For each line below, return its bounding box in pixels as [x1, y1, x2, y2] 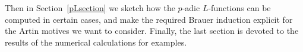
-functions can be [208, 2, 271, 13]
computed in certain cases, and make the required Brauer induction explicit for [5, 13, 293, 25]
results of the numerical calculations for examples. [5, 36, 187, 48]
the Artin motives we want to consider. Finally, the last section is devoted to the [5, 25, 299, 37]
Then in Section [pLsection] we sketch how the [5, 2, 175, 13]
